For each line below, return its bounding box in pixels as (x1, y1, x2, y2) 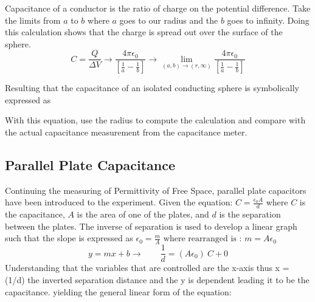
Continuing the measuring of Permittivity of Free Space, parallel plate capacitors (5, 184, 306, 196)
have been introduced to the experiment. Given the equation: (5, 196, 233, 208)
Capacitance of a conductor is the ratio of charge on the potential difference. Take (5, 2, 311, 14)
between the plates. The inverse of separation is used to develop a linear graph (5, 219, 297, 232)
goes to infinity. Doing (227, 13, 310, 26)
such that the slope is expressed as (5, 232, 133, 244)
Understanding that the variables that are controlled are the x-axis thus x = (5, 261, 289, 274)
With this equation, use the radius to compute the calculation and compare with (5, 114, 306, 126)
